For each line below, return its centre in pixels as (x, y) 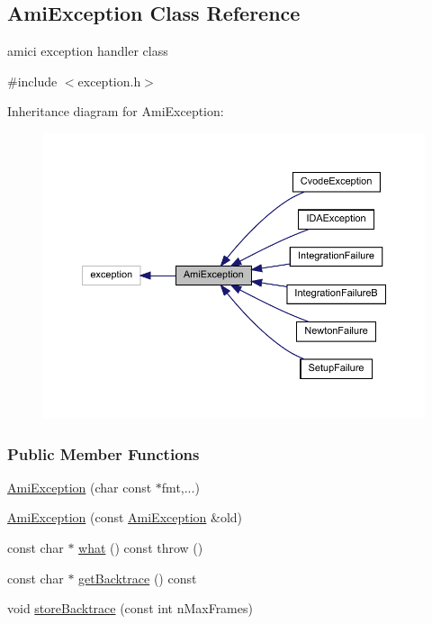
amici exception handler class (88, 51)
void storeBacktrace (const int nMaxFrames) (130, 608)
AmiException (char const (80, 487)
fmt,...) (180, 487)
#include (32, 81)
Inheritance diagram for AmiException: (116, 111)
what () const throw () (141, 548)
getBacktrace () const (138, 578)
